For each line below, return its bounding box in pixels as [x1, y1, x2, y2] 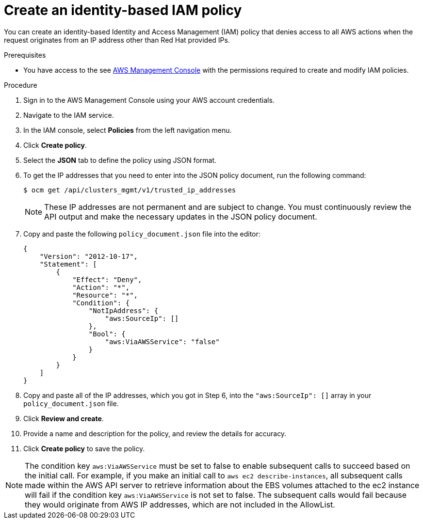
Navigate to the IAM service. [23, 111, 114, 119]
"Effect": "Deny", [72, 275, 142, 284]
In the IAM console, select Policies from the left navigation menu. [23, 126, 232, 134]
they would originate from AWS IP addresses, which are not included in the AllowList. [25, 499, 335, 509]
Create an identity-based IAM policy [4, 2, 242, 18]
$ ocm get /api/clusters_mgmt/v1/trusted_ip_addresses [23, 186, 236, 194]
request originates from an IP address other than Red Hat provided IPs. [4, 35, 230, 44]
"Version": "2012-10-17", [39, 252, 138, 260]
